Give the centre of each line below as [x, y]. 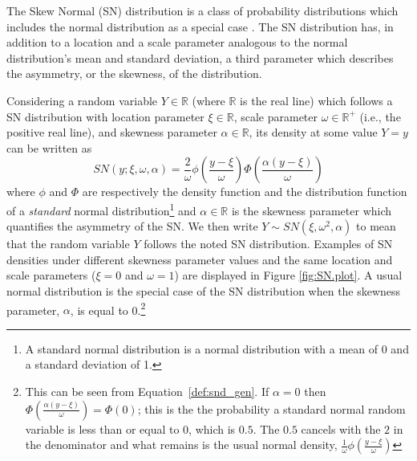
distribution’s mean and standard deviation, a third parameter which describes [200, 57]
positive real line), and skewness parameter [112, 132]
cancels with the [341, 428]
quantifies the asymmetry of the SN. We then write [132, 226]
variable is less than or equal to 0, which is [130, 428]
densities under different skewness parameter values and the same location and [200, 259]
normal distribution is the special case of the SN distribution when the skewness [204, 290]
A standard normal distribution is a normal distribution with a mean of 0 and [217, 348]
